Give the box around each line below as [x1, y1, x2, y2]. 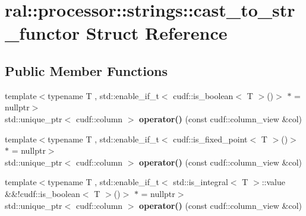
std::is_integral [173, 176, 228, 188]
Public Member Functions [5, 61, 168, 80]
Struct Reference [86, 21, 228, 45]
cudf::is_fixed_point [173, 132, 248, 145]
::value [261, 176, 285, 188]
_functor [5, 21, 80, 45]
